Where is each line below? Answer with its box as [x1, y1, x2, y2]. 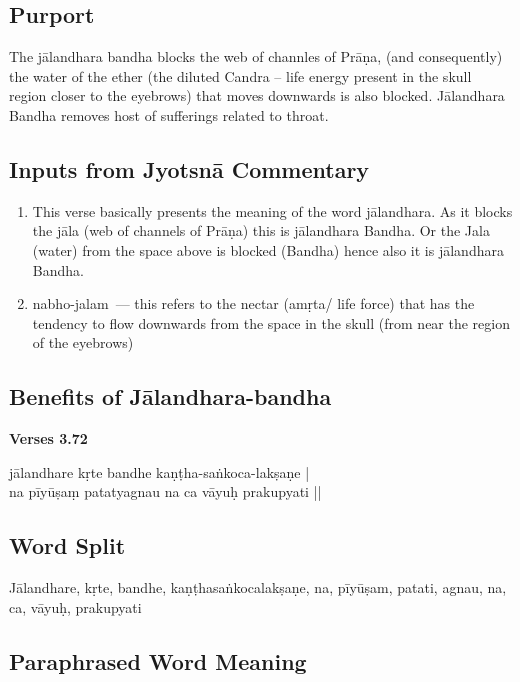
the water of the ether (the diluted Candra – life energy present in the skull [9, 65, 472, 86]
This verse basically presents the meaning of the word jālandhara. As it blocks [32, 200, 513, 221]
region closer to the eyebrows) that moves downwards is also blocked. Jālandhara [9, 85, 505, 106]
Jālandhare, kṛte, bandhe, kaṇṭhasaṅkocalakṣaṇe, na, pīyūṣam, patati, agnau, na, [9, 577, 507, 598]
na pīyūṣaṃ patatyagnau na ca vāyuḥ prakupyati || [9, 481, 322, 502]
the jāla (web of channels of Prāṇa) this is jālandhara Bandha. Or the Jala [32, 220, 490, 241]
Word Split [9, 530, 126, 561]
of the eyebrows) [32, 332, 134, 353]
